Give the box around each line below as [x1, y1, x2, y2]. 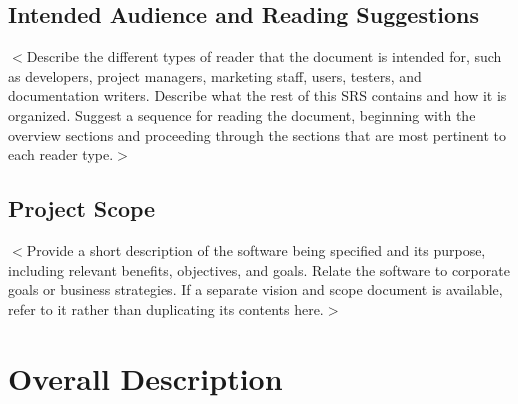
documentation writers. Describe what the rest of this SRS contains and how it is [8, 85, 507, 106]
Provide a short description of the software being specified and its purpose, [26, 239, 486, 260]
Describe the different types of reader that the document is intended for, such [26, 46, 502, 67]
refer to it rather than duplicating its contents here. [8, 298, 324, 319]
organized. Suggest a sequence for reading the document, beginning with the [8, 104, 476, 125]
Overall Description [8, 357, 283, 398]
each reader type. [8, 144, 114, 165]
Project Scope [8, 193, 156, 224]
